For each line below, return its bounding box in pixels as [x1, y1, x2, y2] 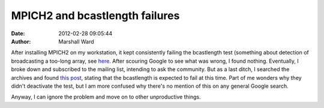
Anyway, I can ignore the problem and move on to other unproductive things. [11, 93, 201, 101]
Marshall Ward [58, 38, 94, 45]
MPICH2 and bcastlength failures [11, 9, 180, 22]
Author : [11, 38, 31, 45]
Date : [11, 30, 25, 37]
